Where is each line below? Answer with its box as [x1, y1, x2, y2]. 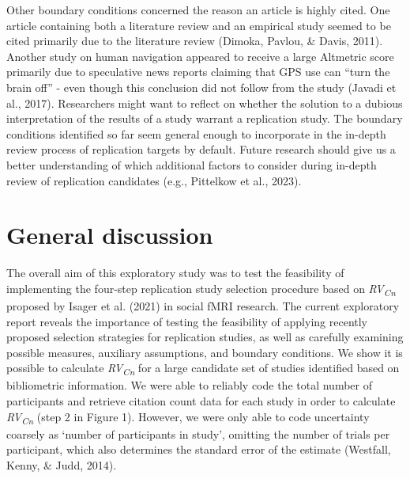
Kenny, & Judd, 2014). [6, 456, 117, 473]
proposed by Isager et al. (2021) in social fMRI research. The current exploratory [6, 297, 400, 314]
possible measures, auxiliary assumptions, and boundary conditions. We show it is [6, 344, 403, 360]
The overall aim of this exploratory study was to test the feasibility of [6, 264, 344, 281]
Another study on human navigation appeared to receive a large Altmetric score [6, 48, 394, 64]
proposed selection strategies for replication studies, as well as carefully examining [6, 329, 404, 345]
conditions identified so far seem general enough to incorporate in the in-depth [6, 125, 386, 142]
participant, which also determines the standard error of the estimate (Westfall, [6, 441, 391, 458]
